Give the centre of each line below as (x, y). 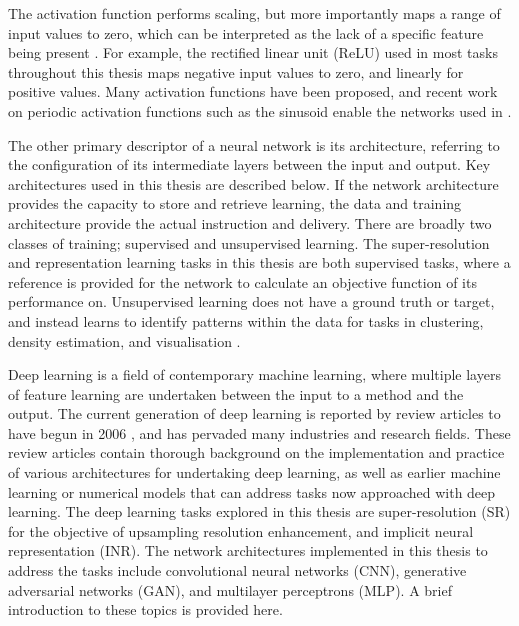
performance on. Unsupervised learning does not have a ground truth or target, (251, 301)
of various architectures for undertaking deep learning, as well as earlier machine (254, 472)
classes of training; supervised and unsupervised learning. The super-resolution (249, 242)
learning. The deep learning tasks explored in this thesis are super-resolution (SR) (259, 511)
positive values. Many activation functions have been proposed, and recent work (253, 91)
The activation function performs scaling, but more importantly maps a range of (254, 13)
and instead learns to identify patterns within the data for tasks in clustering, (246, 320)
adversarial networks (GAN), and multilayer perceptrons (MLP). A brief (230, 589)
